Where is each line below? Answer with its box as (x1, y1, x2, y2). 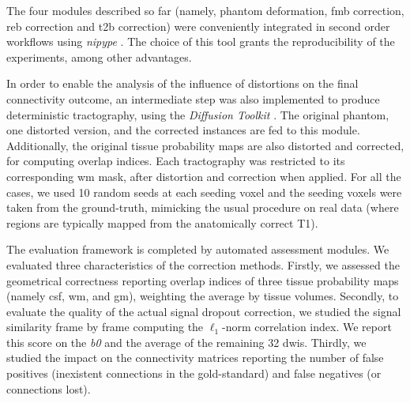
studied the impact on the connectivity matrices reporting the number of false (6, 349, 384, 366)
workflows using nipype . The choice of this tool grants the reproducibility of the (6, 33, 395, 50)
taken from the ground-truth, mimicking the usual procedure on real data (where (6, 199, 399, 216)
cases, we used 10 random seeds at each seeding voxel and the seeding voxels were (6, 183, 402, 200)
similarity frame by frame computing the (6, 318, 204, 335)
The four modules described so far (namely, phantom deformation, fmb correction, (6, 2, 404, 18)
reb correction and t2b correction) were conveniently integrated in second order (6, 17, 390, 34)
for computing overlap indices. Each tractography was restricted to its (6, 153, 345, 169)
